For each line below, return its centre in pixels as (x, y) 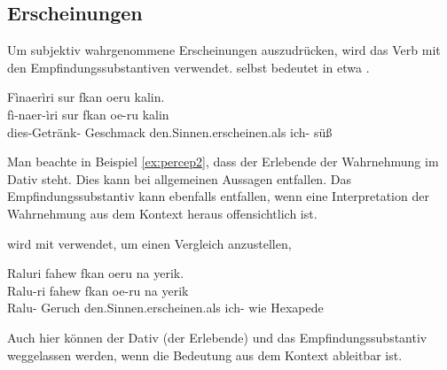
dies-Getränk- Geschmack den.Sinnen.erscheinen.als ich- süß (170, 131)
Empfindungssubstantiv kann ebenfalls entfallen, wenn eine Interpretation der (218, 196)
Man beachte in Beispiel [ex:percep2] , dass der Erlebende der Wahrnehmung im (223, 162)
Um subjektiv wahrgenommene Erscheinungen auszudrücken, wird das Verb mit (224, 50)
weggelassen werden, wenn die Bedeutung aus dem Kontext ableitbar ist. (205, 355)
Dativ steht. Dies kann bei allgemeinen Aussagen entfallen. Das (179, 178)
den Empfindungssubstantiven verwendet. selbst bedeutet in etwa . (188, 67)
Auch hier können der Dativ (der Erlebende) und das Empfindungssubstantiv (217, 337)
